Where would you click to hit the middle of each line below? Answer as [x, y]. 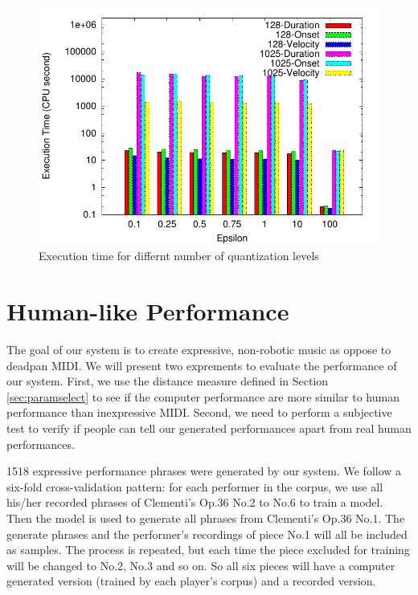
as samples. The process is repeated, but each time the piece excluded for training [208, 550]
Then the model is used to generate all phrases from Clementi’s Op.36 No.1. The [206, 518]
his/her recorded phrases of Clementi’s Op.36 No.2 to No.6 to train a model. [195, 502]
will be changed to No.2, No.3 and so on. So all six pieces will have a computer [201, 565]
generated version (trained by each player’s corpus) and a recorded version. [191, 581]
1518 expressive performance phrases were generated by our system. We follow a [204, 471]
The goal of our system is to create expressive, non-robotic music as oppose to [199, 350]
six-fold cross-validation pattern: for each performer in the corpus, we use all [195, 486]
